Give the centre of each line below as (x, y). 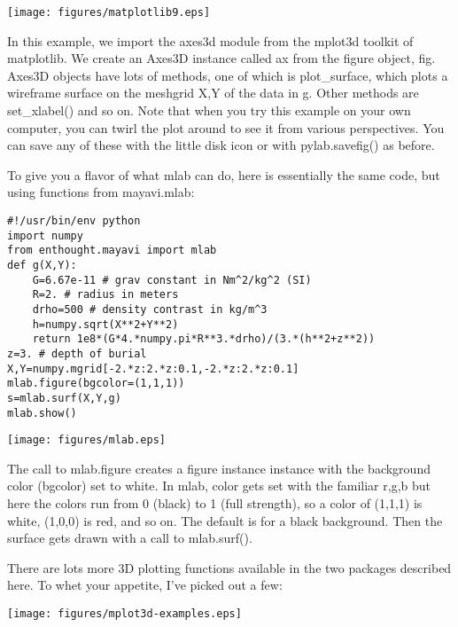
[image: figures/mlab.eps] (86, 440)
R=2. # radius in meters (105, 295)
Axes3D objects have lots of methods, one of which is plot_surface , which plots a (228, 75)
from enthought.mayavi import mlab (112, 251)
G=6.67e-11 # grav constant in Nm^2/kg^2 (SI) (172, 280)
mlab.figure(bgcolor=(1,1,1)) (96, 384)
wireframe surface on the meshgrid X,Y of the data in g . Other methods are (213, 93)
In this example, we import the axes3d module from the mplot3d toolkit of (210, 40)
